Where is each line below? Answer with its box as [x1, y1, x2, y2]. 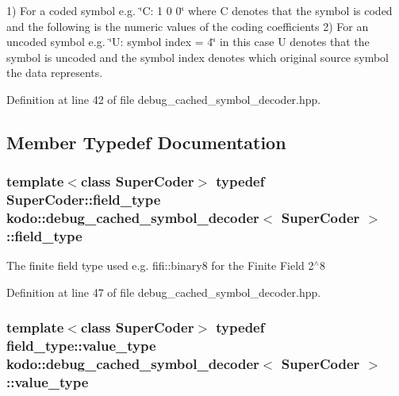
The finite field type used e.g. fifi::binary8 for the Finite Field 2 [6, 257, 314, 274]
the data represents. [6, 64, 103, 81]
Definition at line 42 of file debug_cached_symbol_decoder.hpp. [6, 90, 321, 107]
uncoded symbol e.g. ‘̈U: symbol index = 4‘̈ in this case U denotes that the [6, 33, 370, 50]
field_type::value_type [6, 336, 156, 356]
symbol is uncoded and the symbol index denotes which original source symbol [6, 48, 389, 65]
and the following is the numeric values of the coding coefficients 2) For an [6, 17, 369, 34]
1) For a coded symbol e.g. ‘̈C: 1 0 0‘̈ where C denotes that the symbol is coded [6, 2, 393, 18]
